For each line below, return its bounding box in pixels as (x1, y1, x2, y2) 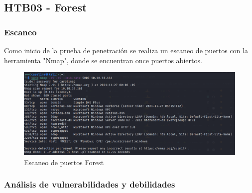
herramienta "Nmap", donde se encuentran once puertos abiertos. (4, 55, 202, 65)
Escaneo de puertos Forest (24, 157, 104, 167)
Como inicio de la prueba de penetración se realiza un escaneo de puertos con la (4, 45, 248, 55)
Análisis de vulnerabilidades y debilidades (4, 178, 175, 191)
